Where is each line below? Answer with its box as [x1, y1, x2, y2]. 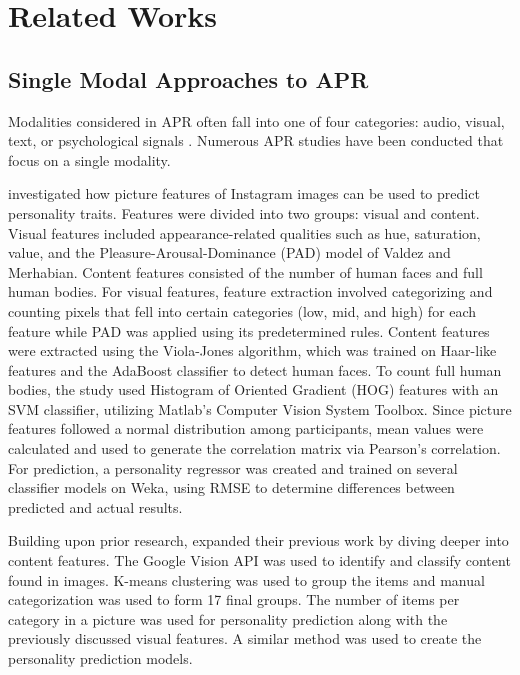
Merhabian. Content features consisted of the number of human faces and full [8, 261, 483, 282]
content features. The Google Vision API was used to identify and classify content [8, 550, 511, 571]
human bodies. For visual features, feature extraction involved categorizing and [8, 281, 493, 302]
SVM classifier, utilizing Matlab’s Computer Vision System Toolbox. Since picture [8, 398, 512, 419]
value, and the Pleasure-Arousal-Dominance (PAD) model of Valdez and [8, 242, 451, 263]
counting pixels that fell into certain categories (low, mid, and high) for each [8, 300, 477, 321]
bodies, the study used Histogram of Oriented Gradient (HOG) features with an [8, 379, 499, 400]
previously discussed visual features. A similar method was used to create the [8, 628, 482, 649]
